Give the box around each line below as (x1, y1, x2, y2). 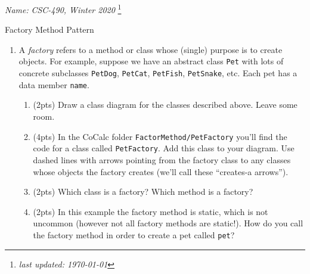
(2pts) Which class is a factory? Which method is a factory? (33, 185, 253, 198)
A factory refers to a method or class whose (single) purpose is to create (18, 43, 283, 55)
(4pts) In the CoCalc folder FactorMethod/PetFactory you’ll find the (33, 130, 287, 142)
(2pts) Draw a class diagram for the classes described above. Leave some (33, 98, 297, 111)
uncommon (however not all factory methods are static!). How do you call (33, 217, 303, 229)
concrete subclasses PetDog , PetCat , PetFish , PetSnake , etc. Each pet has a (18, 67, 297, 79)
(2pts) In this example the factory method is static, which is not (33, 205, 268, 217)
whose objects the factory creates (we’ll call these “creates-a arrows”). (33, 165, 289, 178)
